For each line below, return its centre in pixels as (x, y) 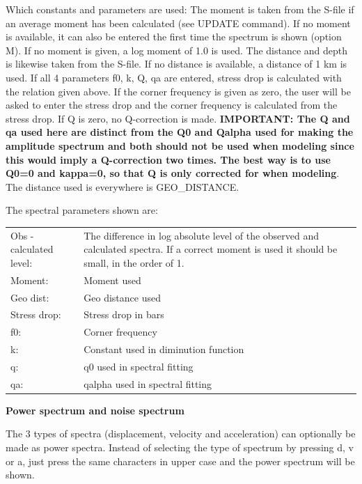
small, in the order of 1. (134, 262)
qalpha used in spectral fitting (148, 383)
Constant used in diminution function (164, 349)
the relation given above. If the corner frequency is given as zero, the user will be (178, 91)
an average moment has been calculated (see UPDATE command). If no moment (178, 23)
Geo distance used (122, 297)
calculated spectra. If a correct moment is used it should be (211, 249)
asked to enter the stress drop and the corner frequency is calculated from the (172, 105)
